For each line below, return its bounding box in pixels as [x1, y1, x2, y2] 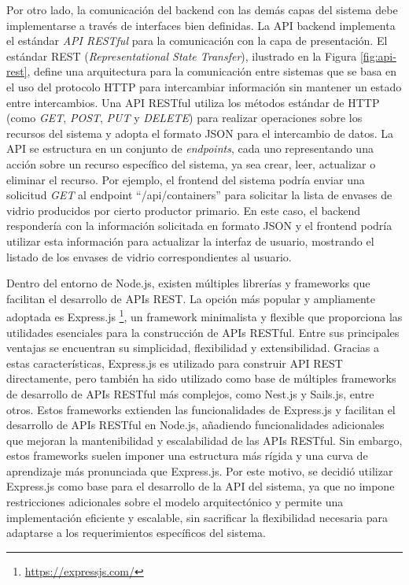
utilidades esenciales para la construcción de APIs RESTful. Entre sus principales [6, 324, 400, 340]
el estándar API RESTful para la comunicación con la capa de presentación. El [6, 32, 388, 49]
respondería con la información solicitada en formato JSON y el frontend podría [6, 217, 392, 234]
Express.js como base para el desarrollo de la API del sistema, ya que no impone [6, 478, 395, 494]
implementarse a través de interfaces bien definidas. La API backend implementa [6, 17, 396, 33]
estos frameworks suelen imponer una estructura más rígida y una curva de [6, 447, 368, 464]
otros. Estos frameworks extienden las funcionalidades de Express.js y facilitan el [6, 401, 396, 417]
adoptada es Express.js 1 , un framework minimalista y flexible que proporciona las [6, 306, 403, 324]
